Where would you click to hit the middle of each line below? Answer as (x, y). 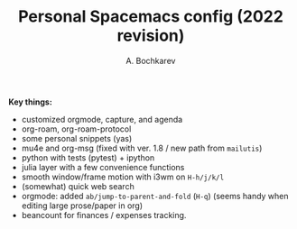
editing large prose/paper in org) (82, 206)
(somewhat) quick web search (78, 186)
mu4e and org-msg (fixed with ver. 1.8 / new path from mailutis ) (142, 148)
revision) (151, 36)
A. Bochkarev (151, 60)
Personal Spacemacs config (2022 (151, 17)
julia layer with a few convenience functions (103, 167)
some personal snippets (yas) (77, 138)
